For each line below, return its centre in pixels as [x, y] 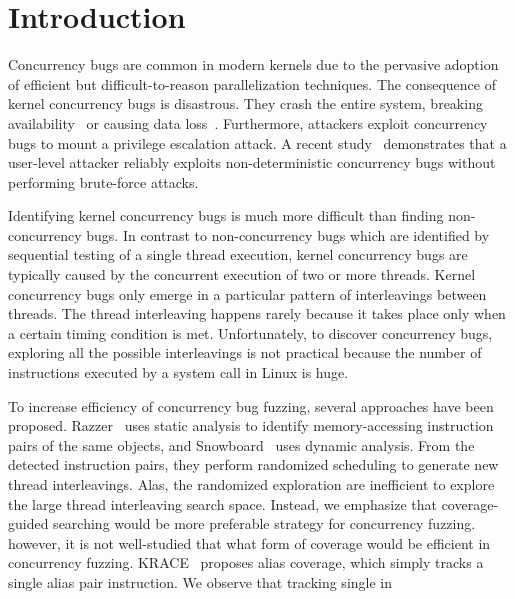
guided [28, 523]
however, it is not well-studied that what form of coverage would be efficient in [249, 542]
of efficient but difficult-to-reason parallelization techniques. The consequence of [252, 83]
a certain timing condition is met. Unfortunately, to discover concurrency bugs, [250, 332]
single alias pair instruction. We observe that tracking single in [200, 581]
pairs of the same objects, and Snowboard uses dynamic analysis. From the [241, 444]
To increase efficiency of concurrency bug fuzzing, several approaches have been [251, 405]
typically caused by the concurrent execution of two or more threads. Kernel [242, 274]
